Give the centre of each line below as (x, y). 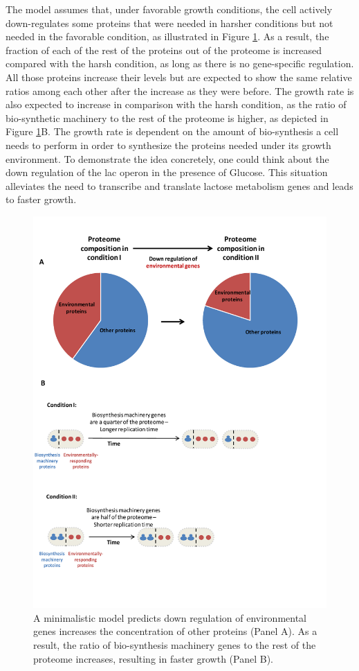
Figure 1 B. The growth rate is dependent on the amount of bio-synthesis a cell (172, 131)
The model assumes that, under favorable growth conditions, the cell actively (169, 9)
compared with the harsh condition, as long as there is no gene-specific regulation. (180, 63)
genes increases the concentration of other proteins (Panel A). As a (175, 631)
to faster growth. (41, 199)
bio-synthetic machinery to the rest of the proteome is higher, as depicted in (167, 117)
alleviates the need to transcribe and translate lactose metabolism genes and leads (179, 185)
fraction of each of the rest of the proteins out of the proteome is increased (164, 50)
